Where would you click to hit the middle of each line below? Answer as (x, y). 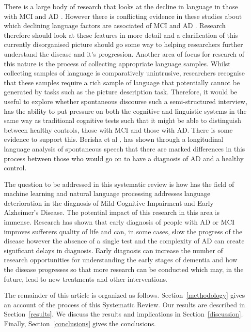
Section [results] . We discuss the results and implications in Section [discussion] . (124, 314)
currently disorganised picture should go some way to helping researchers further (124, 44)
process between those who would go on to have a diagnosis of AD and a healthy (124, 158)
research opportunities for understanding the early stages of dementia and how (121, 260)
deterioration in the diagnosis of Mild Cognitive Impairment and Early (109, 203)
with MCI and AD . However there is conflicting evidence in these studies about (123, 16)
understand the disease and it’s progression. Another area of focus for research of (124, 53)
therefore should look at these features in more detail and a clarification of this (121, 35)
